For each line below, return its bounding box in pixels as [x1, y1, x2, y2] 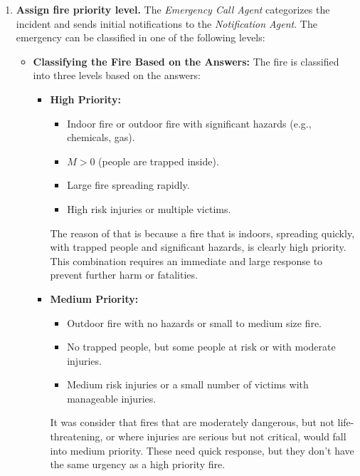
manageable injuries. [67, 390, 157, 405]
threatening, [50, 429, 103, 444]
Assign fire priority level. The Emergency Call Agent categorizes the [16, 2, 330, 16]
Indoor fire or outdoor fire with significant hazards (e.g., [67, 115, 312, 130]
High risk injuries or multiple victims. [67, 201, 231, 216]
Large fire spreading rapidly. [67, 177, 190, 192]
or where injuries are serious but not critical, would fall [106, 429, 346, 444]
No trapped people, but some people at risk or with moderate [67, 339, 336, 354]
